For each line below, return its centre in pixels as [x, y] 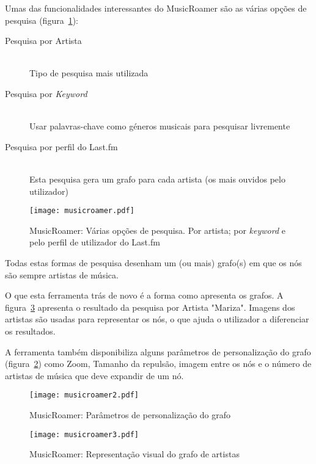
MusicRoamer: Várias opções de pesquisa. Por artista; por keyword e [157, 230]
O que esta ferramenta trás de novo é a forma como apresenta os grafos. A [144, 295]
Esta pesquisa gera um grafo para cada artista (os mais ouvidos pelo [157, 179]
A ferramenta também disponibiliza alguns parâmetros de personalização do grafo [158, 351]
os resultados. [30, 331]
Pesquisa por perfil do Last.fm [61, 146]
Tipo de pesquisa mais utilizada [89, 73]
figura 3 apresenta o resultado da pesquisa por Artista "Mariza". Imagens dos [150, 307]
